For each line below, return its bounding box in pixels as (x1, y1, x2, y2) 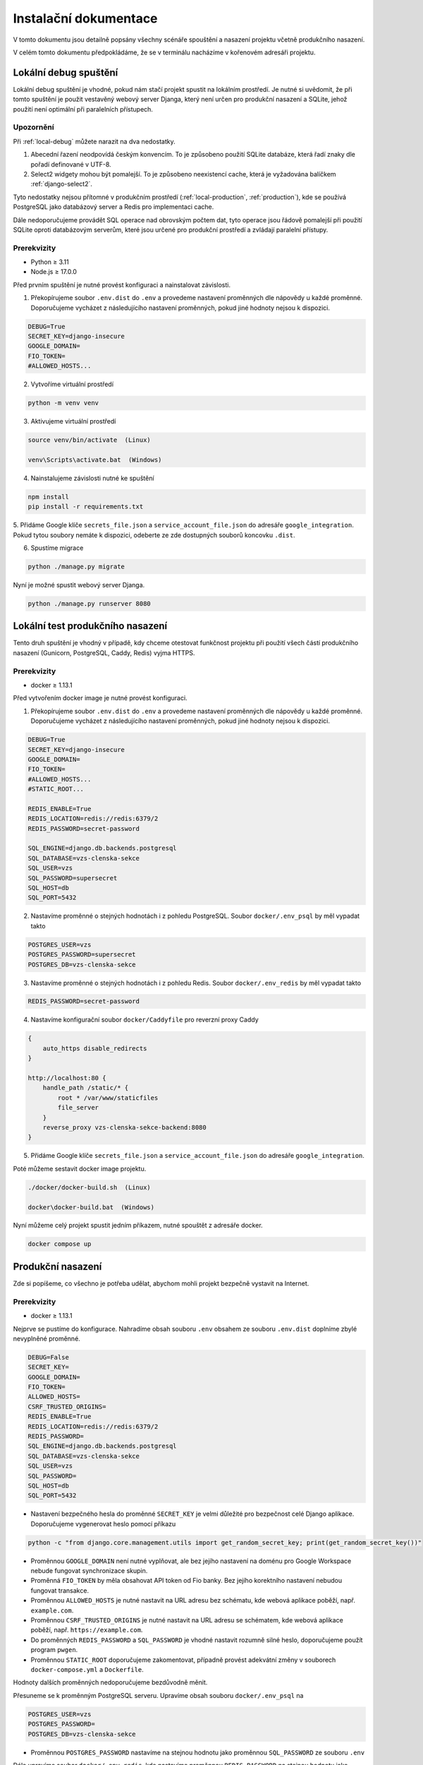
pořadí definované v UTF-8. (30, 160, 112, 169)
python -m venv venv (27, 399, 99, 407)
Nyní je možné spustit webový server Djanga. (13, 580, 145, 589)
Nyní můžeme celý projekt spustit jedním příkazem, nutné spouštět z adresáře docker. (13, 1221, 264, 1230)
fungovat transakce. (30, 1586, 90, 1595)
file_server (57, 1103, 99, 1112)
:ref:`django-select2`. (30, 180, 93, 189)
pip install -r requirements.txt (27, 503, 144, 511)
